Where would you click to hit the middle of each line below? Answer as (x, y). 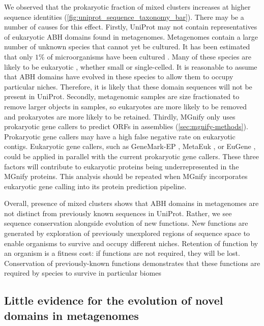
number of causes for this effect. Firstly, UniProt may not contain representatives (131, 27)
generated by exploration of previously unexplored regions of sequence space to (127, 233)
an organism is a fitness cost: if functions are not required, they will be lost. (122, 253)
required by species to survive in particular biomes (83, 273)
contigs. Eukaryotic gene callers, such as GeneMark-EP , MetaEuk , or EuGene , (130, 146)
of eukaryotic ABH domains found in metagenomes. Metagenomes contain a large (131, 36)
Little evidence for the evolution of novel (114, 300)
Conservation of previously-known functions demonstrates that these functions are (132, 263)
